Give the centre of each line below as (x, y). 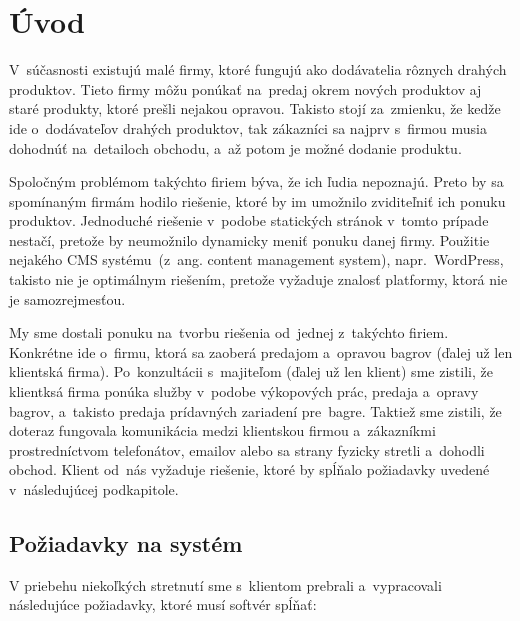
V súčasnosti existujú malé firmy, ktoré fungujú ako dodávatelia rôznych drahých (258, 69)
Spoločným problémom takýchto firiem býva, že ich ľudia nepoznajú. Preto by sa (256, 181)
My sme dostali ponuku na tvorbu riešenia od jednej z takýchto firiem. (229, 332)
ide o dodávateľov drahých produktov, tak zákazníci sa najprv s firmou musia (248, 127)
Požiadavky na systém (126, 542)
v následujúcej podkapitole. (94, 489)
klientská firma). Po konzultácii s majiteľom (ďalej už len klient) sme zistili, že (251, 371)
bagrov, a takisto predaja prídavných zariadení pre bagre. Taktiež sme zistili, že (255, 410)
